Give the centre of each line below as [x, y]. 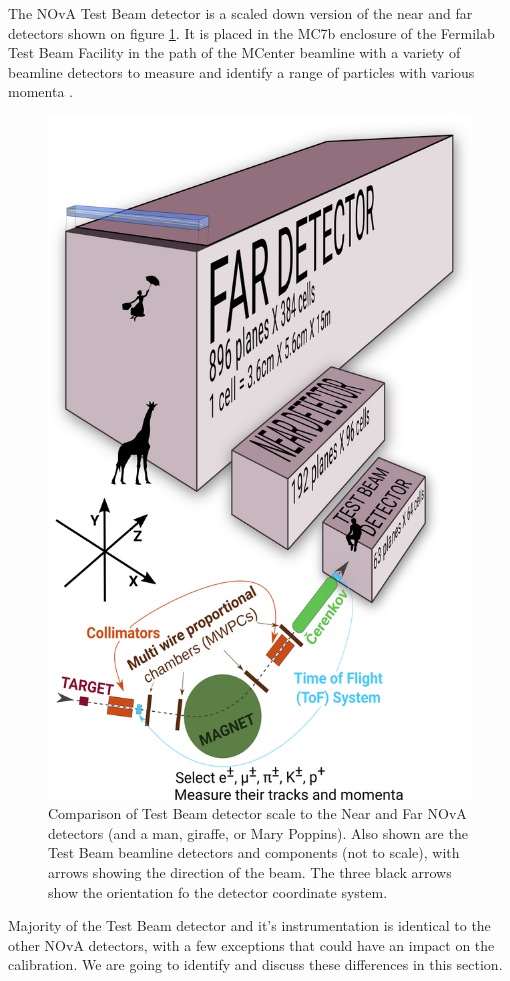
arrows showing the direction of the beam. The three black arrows [250, 872]
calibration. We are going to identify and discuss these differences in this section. [255, 964]
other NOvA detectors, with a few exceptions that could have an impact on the [251, 944]
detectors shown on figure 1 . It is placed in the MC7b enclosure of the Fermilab [251, 32]
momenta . [40, 91]
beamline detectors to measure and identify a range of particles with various [241, 71]
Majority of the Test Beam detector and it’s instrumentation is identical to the [249, 925]
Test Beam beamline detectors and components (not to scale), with [254, 852]
